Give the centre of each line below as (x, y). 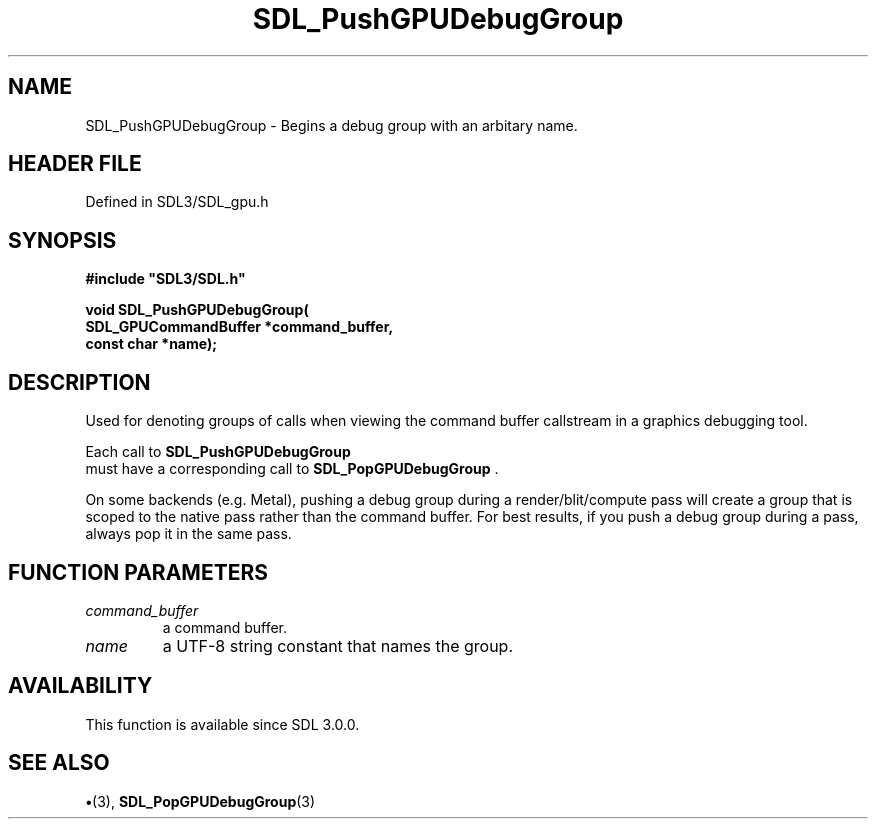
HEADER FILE (75, 164)
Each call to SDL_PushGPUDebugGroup (218, 452)
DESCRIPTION (79, 382)
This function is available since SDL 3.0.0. (222, 724)
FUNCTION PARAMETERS (138, 572)
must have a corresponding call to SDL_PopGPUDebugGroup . (292, 469)
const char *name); (151, 344)
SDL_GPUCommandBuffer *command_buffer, (239, 327)
